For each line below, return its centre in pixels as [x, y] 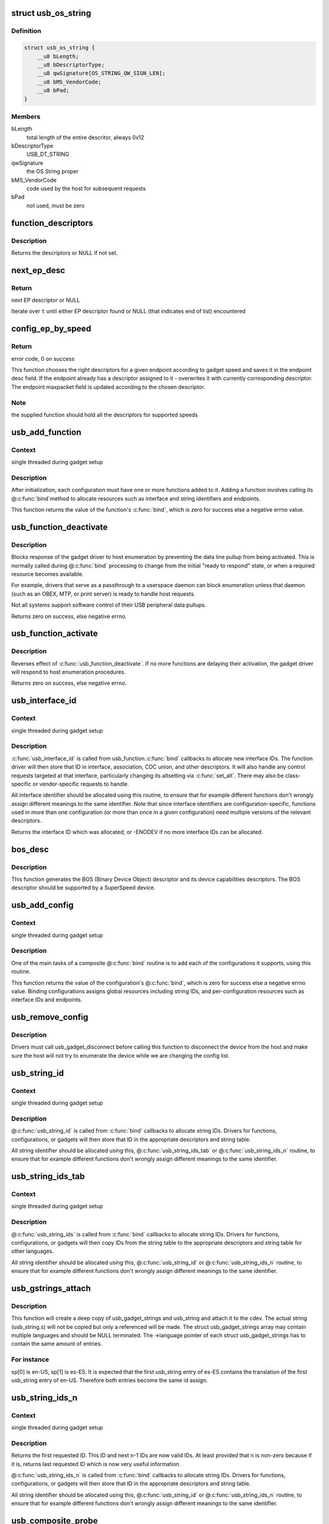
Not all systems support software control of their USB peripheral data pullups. [109, 605]
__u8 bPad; [53, 91]
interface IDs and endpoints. [47, 1000]
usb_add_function [46, 432]
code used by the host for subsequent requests [86, 188]
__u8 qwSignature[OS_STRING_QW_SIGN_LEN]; [101, 73]
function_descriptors [52, 223]
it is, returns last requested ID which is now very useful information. [96, 1464]
